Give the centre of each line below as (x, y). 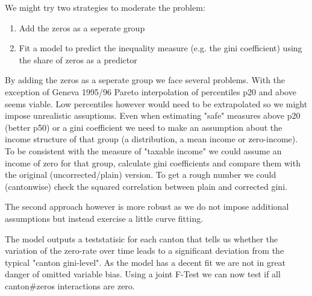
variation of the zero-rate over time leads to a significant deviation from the (145, 250)
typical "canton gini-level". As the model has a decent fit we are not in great (145, 262)
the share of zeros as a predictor (78, 59)
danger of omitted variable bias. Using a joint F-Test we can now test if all (143, 274)
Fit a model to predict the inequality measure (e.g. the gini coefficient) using (161, 48)
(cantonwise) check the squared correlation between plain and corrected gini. (146, 186)
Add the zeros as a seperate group (82, 27)
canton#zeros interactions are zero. (70, 285)
